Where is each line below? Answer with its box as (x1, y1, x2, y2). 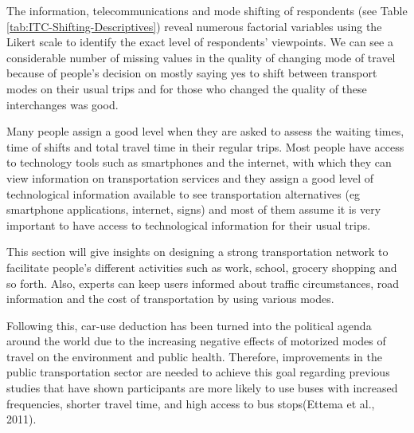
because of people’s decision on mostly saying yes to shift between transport (6, 65, 377, 81)
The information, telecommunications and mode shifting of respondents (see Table (6, 2, 408, 18)
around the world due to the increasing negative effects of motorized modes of (6, 333, 386, 349)
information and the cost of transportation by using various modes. (6, 290, 334, 307)
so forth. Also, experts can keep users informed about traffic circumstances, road (6, 274, 400, 291)
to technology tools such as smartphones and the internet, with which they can (6, 154, 392, 171)
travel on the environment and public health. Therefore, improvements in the (6, 348, 383, 364)
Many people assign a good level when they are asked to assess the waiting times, (6, 123, 404, 140)
